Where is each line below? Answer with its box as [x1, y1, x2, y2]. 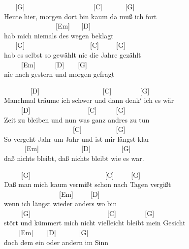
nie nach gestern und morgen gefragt [4, 69, 115, 79]
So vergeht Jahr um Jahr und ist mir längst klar [4, 133, 150, 144]
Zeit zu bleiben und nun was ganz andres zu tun [4, 114, 150, 124]
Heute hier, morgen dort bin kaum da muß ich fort [4, 11, 157, 21]
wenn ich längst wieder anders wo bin [4, 198, 117, 209]
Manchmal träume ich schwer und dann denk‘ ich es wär [4, 95, 174, 105]
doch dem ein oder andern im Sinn [4, 237, 109, 247]
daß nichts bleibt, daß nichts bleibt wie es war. [4, 153, 144, 163]
